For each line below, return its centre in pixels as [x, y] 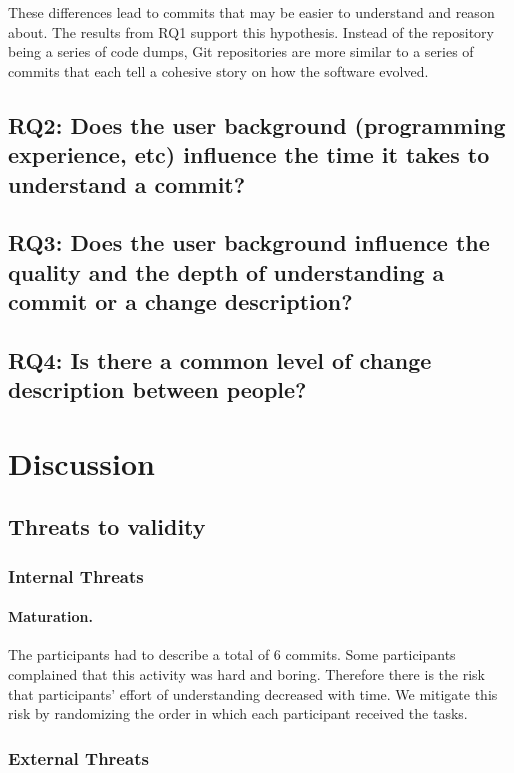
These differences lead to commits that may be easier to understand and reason [251, 12]
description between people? [157, 389]
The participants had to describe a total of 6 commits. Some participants [232, 654]
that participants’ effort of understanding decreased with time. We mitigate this [253, 693]
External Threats [78, 757]
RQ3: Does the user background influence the [249, 242]
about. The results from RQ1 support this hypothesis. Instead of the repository [251, 31]
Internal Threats [76, 575]
